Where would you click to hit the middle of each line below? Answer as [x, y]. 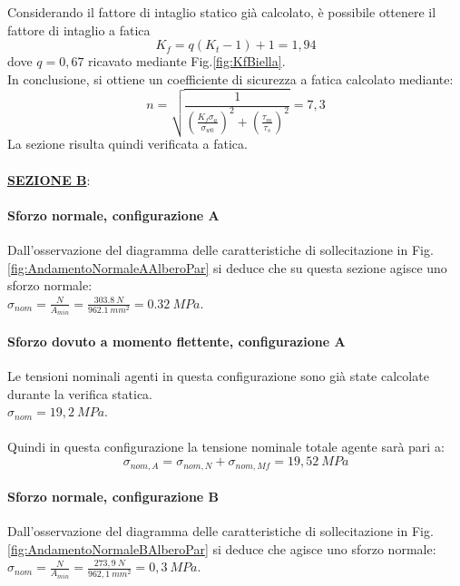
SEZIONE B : [49, 179]
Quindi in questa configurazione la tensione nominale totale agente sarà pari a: [226, 447]
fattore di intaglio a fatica [79, 29]
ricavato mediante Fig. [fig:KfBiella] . [187, 61]
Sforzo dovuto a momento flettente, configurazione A [176, 341]
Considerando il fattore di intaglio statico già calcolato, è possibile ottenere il [222, 12]
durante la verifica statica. [80, 393]
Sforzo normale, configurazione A [113, 215]
